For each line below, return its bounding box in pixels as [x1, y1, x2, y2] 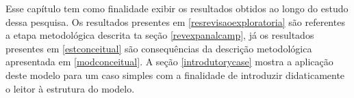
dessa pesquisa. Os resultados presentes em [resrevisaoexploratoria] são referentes [5, 14, 345, 29]
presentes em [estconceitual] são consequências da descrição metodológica [5, 41, 312, 55]
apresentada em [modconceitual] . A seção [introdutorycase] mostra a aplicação [5, 54, 333, 69]
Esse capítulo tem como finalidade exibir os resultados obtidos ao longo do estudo [5, 1, 349, 15]
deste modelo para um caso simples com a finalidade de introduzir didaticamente [5, 67, 345, 82]
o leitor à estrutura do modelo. [5, 81, 135, 95]
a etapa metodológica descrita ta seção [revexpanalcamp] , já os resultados [5, 28, 314, 42]
